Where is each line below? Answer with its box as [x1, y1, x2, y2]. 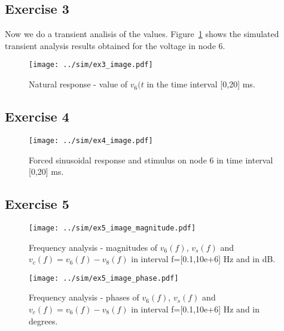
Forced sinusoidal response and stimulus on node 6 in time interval [29, 153, 273, 166]
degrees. [29, 314, 58, 327]
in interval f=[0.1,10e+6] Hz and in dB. [131, 253, 276, 265]
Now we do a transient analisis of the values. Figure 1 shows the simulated [5, 28, 279, 40]
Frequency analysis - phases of [29, 291, 139, 303]
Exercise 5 [5, 195, 69, 213]
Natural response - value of [29, 78, 128, 90]
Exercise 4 [5, 107, 69, 126]
